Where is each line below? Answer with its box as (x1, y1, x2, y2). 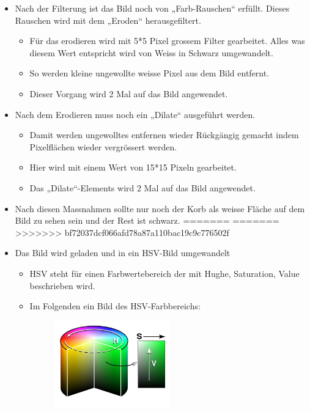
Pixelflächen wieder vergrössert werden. (29, 140, 177, 153)
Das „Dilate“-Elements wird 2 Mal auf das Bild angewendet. (29, 181, 256, 194)
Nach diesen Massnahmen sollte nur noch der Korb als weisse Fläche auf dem (15, 202, 305, 215)
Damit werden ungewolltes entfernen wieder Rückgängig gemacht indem (29, 128, 299, 141)
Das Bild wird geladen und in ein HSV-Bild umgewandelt (15, 246, 231, 259)
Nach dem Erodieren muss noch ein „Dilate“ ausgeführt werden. (15, 108, 256, 120)
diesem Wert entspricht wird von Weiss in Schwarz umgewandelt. (29, 46, 273, 59)
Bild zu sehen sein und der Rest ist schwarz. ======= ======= (15, 214, 279, 227)
